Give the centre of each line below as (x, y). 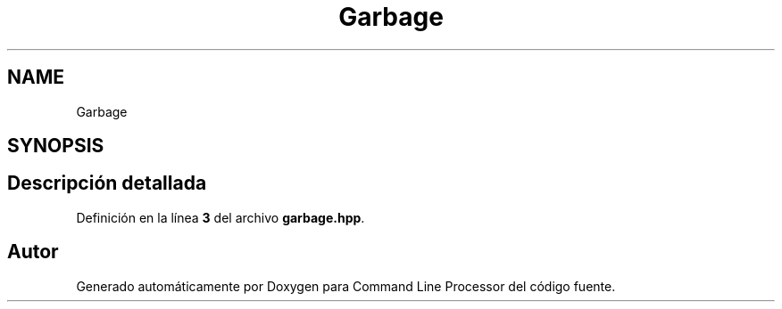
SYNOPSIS (56, 146)
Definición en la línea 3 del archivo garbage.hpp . (220, 217)
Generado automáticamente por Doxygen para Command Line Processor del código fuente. (346, 286)
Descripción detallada (107, 183)
